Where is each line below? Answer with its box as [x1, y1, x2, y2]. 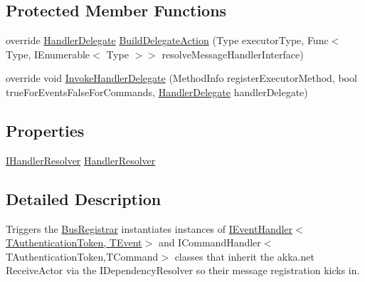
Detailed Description [6, 187, 162, 209]
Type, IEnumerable [6, 46, 90, 61]
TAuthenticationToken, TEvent [6, 235, 142, 250]
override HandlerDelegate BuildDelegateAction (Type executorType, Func [6, 33, 329, 48]
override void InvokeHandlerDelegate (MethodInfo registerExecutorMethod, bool [6, 70, 357, 85]
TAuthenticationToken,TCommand [6, 249, 159, 263]
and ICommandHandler [158, 235, 261, 250]
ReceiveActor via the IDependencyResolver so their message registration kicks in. [6, 263, 360, 278]
